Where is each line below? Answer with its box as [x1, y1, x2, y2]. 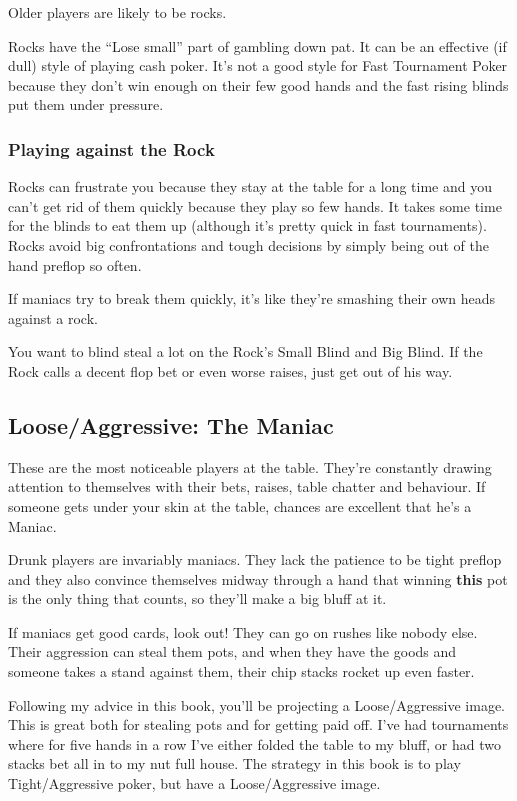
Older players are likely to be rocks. [8, 2, 227, 22]
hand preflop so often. [8, 254, 142, 275]
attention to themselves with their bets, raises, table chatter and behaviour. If [8, 476, 486, 497]
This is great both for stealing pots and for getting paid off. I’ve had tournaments [8, 714, 509, 735]
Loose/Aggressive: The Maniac [8, 409, 334, 440]
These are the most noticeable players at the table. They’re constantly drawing [8, 456, 492, 477]
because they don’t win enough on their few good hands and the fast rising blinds [8, 74, 509, 95]
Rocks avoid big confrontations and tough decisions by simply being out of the [8, 234, 489, 255]
